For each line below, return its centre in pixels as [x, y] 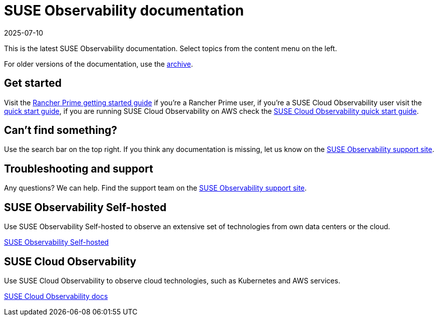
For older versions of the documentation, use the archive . [99, 64]
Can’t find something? [61, 130]
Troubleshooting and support [79, 169]
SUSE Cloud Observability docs [56, 296]
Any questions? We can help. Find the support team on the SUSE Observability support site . [155, 188]
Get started [33, 83]
